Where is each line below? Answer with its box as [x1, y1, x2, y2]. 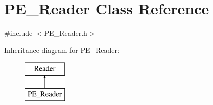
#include [4, 28, 33, 38]
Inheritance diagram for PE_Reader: [4, 44, 120, 55]
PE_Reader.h [44, 28, 87, 38]
